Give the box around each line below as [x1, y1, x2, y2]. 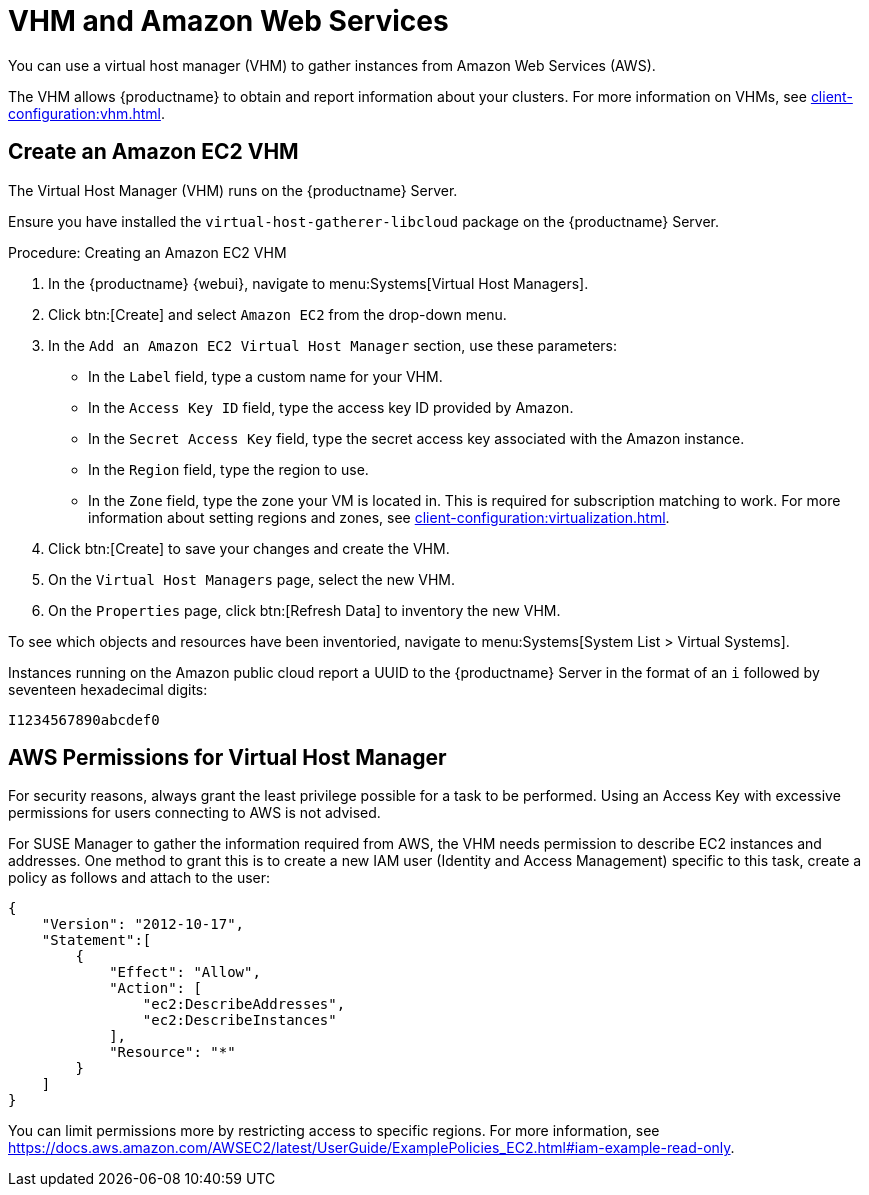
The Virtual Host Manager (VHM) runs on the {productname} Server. [8, 181, 458, 199]
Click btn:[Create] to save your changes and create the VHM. [48, 539, 450, 557]
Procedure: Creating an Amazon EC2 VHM [8, 243, 287, 261]
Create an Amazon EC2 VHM [8, 139, 299, 165]
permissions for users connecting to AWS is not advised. [8, 804, 381, 822]
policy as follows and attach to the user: [8, 869, 271, 887]
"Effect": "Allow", [109, 964, 261, 981]
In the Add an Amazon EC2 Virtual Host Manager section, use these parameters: [48, 336, 618, 354]
